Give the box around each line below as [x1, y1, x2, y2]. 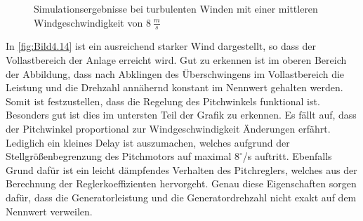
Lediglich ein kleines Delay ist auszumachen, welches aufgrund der [6, 135, 290, 149]
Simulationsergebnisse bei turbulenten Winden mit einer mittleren [34, 1, 318, 15]
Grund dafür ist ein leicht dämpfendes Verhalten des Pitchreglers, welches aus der [6, 162, 357, 177]
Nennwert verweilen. [6, 203, 93, 218]
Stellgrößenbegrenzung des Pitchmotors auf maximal [6, 149, 232, 163]
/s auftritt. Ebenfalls [242, 149, 332, 163]
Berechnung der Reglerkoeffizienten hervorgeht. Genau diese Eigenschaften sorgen [6, 176, 357, 191]
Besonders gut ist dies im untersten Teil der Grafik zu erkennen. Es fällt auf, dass [6, 107, 357, 122]
